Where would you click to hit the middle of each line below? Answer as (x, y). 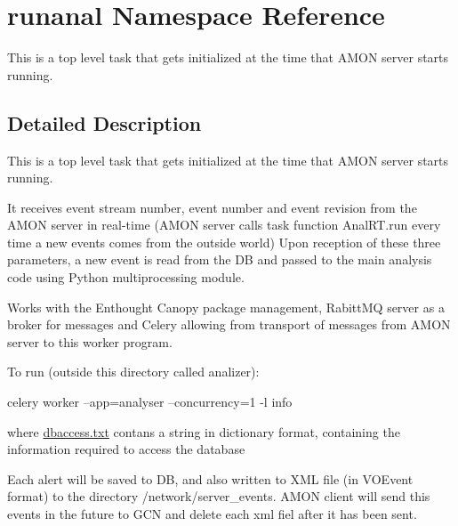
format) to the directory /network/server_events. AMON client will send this (219, 496)
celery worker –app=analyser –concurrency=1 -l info (150, 402)
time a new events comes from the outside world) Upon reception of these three (224, 242)
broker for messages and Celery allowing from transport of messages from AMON (229, 324)
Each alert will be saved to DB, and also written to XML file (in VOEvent (210, 478)
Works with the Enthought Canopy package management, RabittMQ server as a (226, 307)
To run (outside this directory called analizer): (133, 372)
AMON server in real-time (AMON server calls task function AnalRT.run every (224, 225)
